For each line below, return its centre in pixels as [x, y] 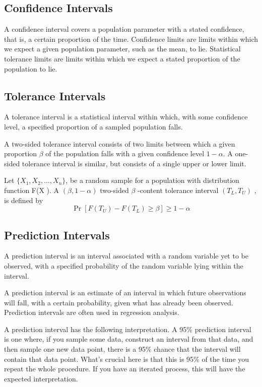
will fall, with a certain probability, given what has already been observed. [119, 302]
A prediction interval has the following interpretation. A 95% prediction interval [128, 329]
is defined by [24, 200]
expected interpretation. [41, 378]
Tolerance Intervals [55, 95]
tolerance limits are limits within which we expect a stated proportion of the [122, 58]
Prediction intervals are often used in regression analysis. [92, 312]
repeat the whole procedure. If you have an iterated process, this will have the [125, 369]
